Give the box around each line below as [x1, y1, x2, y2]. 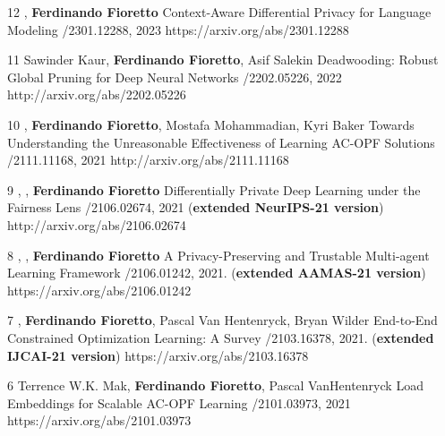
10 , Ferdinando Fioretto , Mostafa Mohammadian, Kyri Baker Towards [7, 115, 415, 133]
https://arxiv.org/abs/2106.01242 [7, 280, 192, 299]
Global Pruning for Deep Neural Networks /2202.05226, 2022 [7, 67, 342, 86]
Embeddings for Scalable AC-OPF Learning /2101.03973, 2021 [7, 393, 351, 412]
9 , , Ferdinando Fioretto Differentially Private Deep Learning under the [7, 180, 421, 199]
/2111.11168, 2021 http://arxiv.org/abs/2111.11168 [7, 150, 289, 169]
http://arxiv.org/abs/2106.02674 [7, 215, 186, 234]
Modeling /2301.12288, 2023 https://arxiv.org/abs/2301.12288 [7, 20, 349, 38]
